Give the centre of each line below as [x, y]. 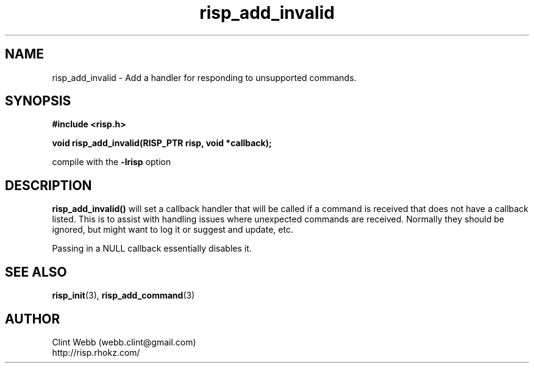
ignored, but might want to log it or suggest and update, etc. [173, 230]
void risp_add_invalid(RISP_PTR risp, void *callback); [162, 143]
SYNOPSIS [38, 101]
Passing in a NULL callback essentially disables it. [152, 249]
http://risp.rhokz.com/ [96, 352]
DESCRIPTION [48, 185]
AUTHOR [33, 319]
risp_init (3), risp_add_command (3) [123, 295]
